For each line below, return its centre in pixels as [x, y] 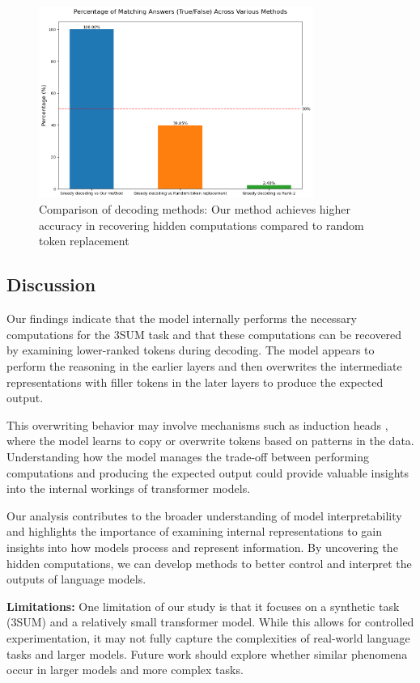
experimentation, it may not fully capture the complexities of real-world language [208, 637]
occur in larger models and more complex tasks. [125, 670]
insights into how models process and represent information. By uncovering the [202, 547]
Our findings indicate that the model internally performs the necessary [182, 318]
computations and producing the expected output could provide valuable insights [208, 472]
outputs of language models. [76, 579]
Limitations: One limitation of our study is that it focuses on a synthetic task [203, 606]
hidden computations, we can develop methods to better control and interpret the [209, 563]
